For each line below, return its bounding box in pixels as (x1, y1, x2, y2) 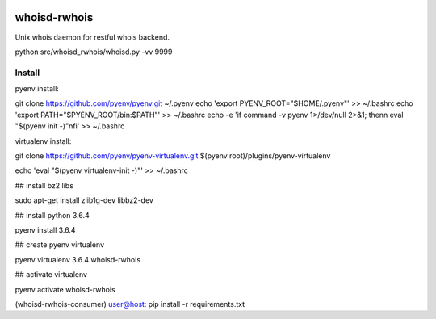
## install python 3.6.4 (15, 210, 90, 220)
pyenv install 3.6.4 (15, 225, 76, 234)
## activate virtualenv (15, 270, 88, 279)
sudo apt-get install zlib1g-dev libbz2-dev (15, 195, 153, 205)
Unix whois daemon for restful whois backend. (15, 32, 170, 42)
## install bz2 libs (15, 180, 74, 190)
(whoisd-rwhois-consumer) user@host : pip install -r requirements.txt (15, 299, 245, 309)
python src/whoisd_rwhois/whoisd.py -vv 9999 (15, 47, 173, 57)
